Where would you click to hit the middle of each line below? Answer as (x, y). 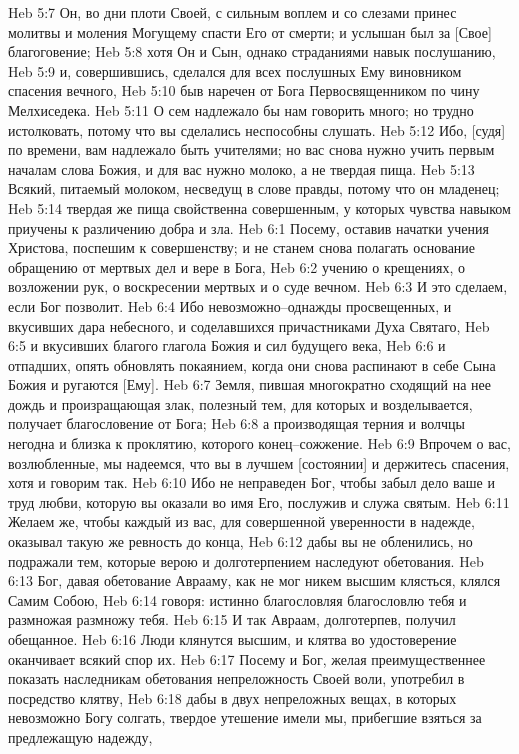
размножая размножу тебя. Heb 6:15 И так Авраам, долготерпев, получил (232, 619)
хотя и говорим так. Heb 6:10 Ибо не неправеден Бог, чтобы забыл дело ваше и (251, 482)
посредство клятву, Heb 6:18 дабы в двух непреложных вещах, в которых (232, 697)
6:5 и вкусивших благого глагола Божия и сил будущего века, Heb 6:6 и (227, 345)
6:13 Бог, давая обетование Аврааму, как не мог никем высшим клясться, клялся (254, 580)
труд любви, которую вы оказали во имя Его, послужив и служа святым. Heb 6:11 (259, 501)
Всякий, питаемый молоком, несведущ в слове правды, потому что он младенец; (254, 188)
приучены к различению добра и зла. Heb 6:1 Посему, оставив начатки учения (248, 227)
